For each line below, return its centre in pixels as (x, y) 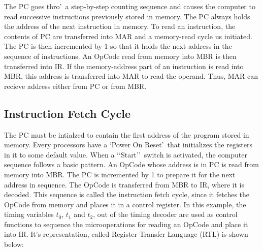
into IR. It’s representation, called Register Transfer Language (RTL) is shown (126, 234)
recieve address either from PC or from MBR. (75, 86)
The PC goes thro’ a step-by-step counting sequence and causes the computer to (130, 6)
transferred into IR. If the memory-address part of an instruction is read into (124, 66)
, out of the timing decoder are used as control (165, 214)
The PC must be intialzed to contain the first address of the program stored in (127, 134)
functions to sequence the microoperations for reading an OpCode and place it (126, 224)
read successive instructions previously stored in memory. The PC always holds (127, 16)
